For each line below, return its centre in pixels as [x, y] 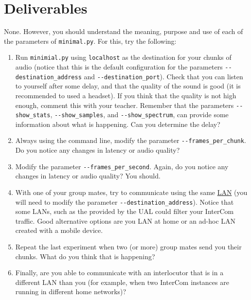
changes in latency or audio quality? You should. [88, 176]
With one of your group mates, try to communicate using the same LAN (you [131, 192]
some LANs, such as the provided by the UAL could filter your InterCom [125, 211]
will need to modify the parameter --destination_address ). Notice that [125, 202]
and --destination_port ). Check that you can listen [163, 76]
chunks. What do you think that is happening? [85, 256]
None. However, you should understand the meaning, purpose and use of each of [124, 31]
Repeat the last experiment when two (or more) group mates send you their [128, 246]
